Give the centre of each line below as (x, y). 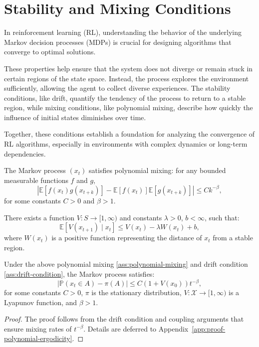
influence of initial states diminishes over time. (75, 117)
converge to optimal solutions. (50, 52)
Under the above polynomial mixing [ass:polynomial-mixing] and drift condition (126, 264)
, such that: (222, 217)
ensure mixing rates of (38, 328)
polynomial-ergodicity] (38, 338)
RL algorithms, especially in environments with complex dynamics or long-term (126, 144)
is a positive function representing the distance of (127, 238)
